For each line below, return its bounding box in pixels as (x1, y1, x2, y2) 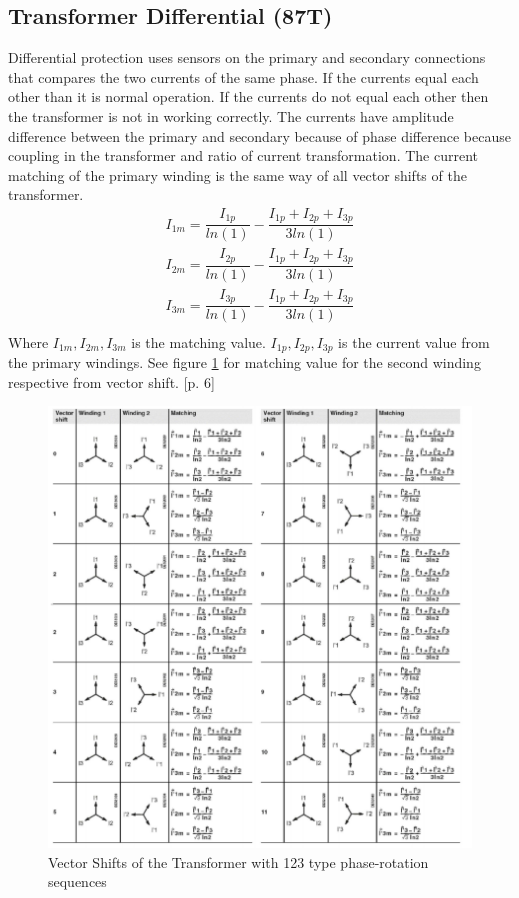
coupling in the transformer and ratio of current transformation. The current (8, 145, 478, 166)
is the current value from (338, 331, 490, 352)
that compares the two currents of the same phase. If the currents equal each (8, 66, 479, 87)
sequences (48, 871, 107, 892)
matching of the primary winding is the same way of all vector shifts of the (8, 164, 467, 185)
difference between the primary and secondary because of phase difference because (8, 125, 511, 146)
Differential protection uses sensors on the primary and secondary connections (8, 47, 486, 68)
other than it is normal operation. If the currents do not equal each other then (8, 86, 489, 107)
